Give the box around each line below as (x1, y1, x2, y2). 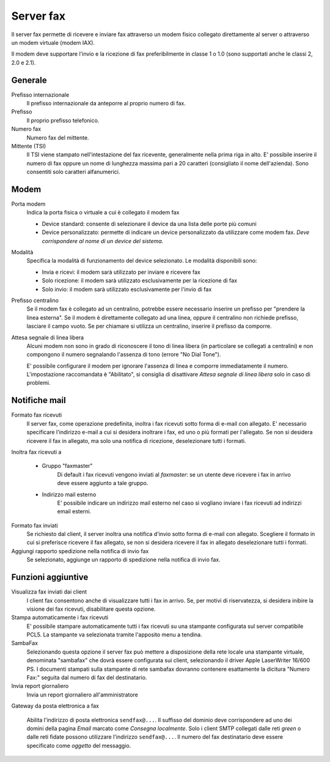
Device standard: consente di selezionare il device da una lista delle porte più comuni (42, 220, 257, 227)
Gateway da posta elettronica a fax (11, 702, 99, 710)
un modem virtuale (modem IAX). (11, 39, 95, 46)
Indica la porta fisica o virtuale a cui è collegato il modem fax (26, 209, 180, 216)
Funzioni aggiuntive (11, 572, 89, 583)
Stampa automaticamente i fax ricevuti (11, 614, 109, 621)
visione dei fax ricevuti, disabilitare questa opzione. (26, 605, 156, 613)
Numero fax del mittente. (26, 134, 89, 141)
